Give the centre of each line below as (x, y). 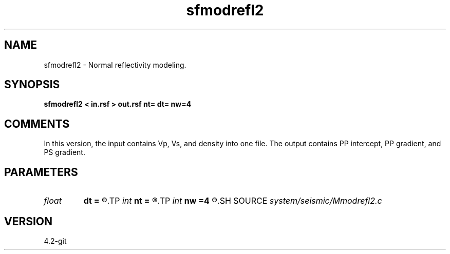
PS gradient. (64, 152)
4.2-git (55, 241)
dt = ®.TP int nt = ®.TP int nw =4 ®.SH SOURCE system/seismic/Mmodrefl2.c (233, 201)
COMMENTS (37, 124)
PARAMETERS (41, 172)
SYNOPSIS (32, 85)
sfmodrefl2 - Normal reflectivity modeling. (115, 65)
